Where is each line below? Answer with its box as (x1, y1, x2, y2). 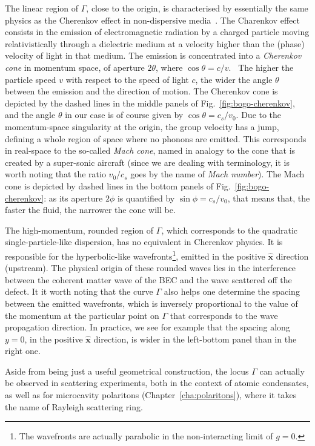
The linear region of (5, 2, 79, 14)
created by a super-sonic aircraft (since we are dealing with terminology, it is (5, 156, 290, 168)
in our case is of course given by (65, 108, 184, 121)
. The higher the (228, 61, 294, 73)
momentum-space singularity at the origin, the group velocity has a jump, (5, 120, 279, 133)
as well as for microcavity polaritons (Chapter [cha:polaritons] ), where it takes (5, 389, 297, 401)
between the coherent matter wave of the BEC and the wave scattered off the (5, 273, 292, 286)
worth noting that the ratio (5, 168, 106, 180)
